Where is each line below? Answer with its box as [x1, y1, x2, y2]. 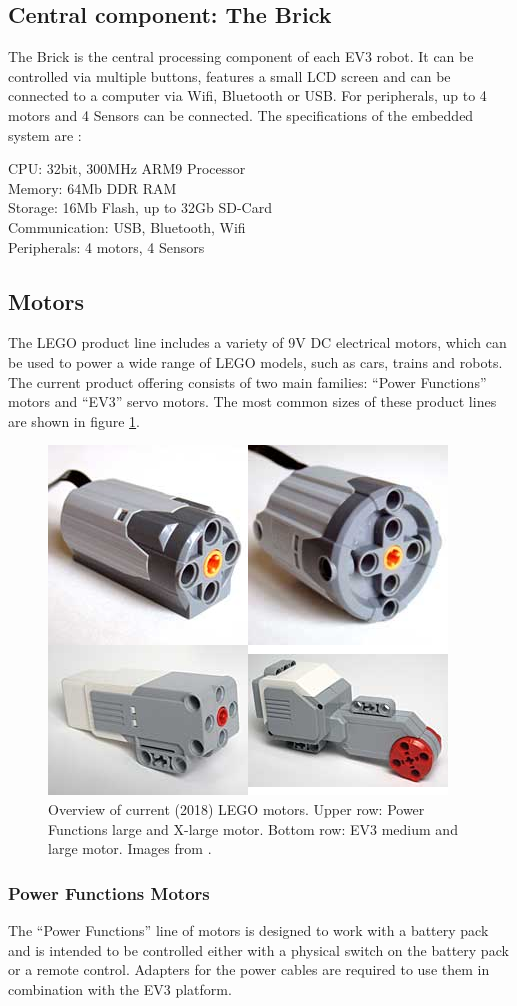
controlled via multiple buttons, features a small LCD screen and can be [8, 65, 451, 86]
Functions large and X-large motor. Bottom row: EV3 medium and [48, 818, 458, 839]
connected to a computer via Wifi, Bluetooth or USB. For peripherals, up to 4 [8, 85, 487, 106]
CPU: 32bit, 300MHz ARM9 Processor [8, 158, 246, 179]
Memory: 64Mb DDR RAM [8, 177, 177, 198]
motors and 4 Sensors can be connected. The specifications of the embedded [8, 104, 474, 125]
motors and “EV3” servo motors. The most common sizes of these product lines [8, 391, 497, 412]
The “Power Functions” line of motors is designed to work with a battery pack [8, 919, 489, 940]
